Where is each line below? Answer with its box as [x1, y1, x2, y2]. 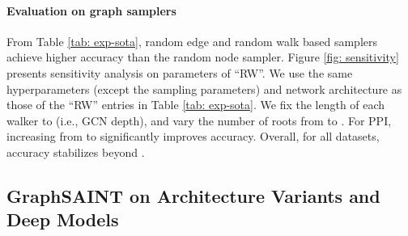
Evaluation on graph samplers [6, 2, 176, 19]
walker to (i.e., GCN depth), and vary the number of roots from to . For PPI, [6, 112, 392, 129]
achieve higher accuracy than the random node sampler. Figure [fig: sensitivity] [6, 48, 399, 65]
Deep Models [6, 207, 119, 232]
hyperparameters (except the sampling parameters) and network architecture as [6, 80, 402, 97]
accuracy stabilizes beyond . [6, 143, 145, 160]
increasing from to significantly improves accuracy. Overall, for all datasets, [6, 128, 380, 145]
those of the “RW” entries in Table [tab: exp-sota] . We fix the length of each [6, 96, 385, 113]
